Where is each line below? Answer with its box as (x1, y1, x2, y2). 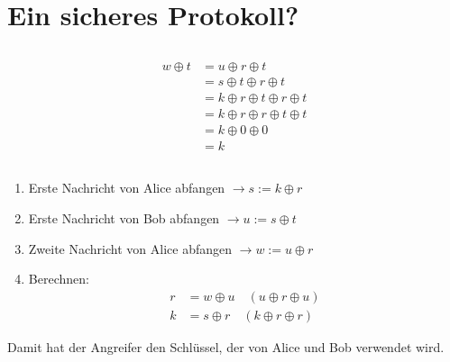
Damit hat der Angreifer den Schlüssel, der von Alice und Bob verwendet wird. (7, 337, 445, 356)
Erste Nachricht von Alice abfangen (28, 178, 225, 197)
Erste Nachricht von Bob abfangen (28, 208, 220, 227)
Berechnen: (28, 269, 89, 288)
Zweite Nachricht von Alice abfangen (28, 239, 232, 258)
